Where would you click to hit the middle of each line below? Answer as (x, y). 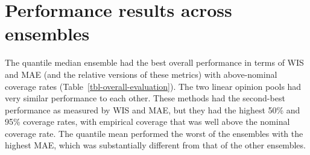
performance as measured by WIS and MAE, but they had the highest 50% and (153, 109)
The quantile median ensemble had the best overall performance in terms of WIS (154, 62)
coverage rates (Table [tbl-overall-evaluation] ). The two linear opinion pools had (153, 86)
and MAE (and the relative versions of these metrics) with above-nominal (141, 74)
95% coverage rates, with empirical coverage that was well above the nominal (147, 122)
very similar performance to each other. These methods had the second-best (145, 98)
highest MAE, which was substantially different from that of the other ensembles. (155, 145)
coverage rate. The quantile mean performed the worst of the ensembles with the (154, 133)
